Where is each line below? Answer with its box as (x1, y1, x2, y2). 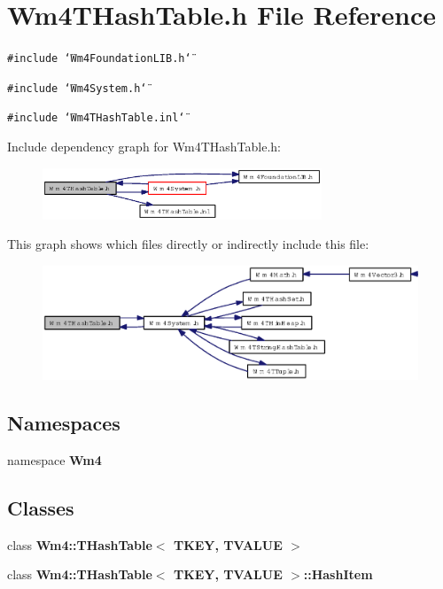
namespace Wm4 (7, 451, 102, 469)
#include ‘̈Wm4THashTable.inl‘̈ (7, 112, 185, 125)
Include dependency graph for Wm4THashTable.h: (7, 137, 281, 156)
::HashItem (303, 565, 373, 584)
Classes (7, 494, 74, 522)
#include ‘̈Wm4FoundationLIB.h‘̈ (7, 52, 191, 66)
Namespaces (7, 409, 120, 437)
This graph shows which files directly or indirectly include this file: (7, 235, 369, 253)
